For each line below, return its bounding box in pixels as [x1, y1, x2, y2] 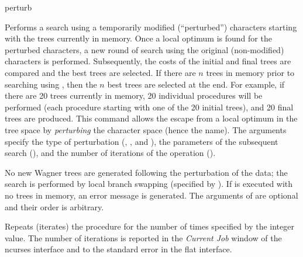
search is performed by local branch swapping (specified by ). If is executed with [5, 178, 293, 190]
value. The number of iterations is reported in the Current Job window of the [5, 231, 282, 244]
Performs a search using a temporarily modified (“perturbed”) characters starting [5, 20, 297, 33]
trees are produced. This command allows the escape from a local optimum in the [5, 112, 298, 124]
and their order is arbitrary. [5, 200, 104, 213]
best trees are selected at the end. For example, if [107, 78, 285, 90]
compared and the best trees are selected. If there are [5, 66, 196, 78]
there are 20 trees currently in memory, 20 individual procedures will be [5, 89, 263, 102]
